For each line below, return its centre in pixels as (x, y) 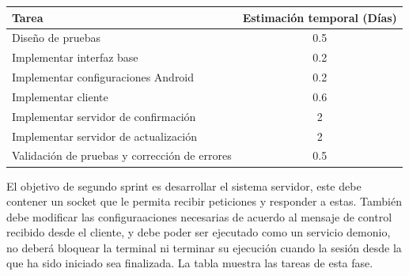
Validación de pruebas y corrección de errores (122, 155)
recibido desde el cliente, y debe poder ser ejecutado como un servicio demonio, (199, 232)
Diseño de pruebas (56, 38)
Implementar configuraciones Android (103, 77)
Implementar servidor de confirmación (104, 116)
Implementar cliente (60, 96)
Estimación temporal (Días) (320, 17)
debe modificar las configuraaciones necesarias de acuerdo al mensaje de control (199, 216)
